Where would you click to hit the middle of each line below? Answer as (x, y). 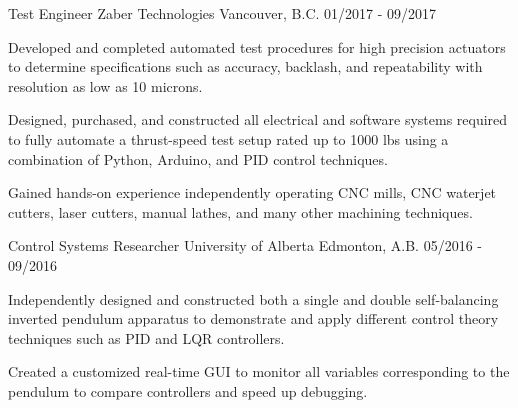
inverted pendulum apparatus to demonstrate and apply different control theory (253, 318)
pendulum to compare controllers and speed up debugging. (188, 390)
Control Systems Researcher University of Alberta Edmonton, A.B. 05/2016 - (245, 245)
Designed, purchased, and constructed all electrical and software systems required (258, 119)
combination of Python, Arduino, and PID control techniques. (198, 158)
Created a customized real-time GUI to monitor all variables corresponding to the (259, 371)
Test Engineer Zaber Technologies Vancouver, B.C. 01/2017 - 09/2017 (222, 13)
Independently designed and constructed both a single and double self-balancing (253, 298)
